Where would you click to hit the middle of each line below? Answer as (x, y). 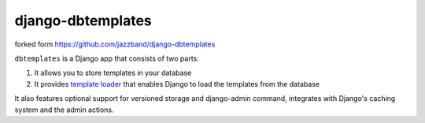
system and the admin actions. (64, 110)
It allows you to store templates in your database (113, 73)
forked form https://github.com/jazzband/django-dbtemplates (115, 44)
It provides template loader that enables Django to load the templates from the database (177, 84)
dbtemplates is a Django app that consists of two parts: (107, 58)
